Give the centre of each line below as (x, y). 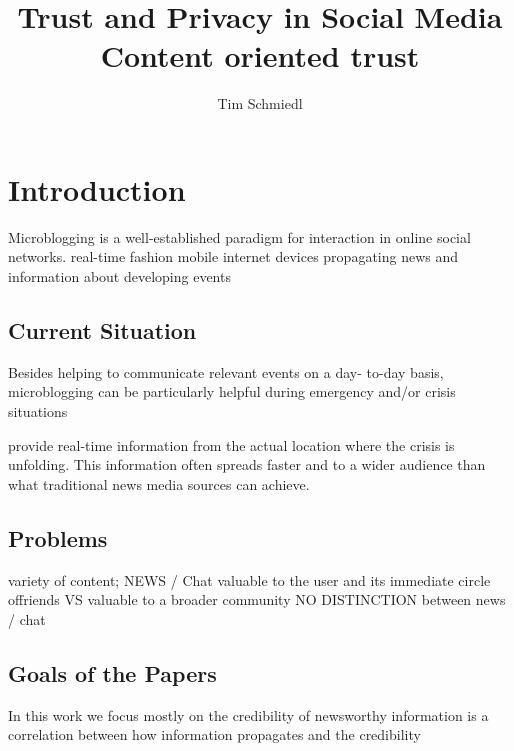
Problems (58, 537)
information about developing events (119, 276)
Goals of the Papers (112, 672)
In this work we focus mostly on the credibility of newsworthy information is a (248, 714)
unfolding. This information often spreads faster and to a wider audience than (247, 464)
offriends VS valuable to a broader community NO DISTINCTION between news (257, 599)
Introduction (97, 188)
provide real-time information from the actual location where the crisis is (231, 444)
